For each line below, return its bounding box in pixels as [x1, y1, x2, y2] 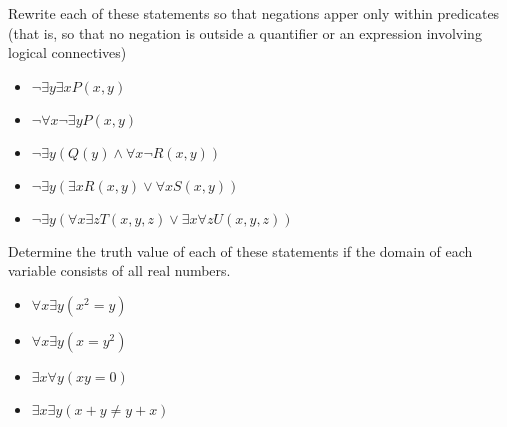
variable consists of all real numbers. [8, 260, 231, 281]
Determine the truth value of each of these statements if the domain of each [8, 240, 473, 261]
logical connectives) [8, 42, 127, 63]
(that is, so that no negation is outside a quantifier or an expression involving [8, 22, 482, 43]
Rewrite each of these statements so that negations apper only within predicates [8, 3, 500, 23]
